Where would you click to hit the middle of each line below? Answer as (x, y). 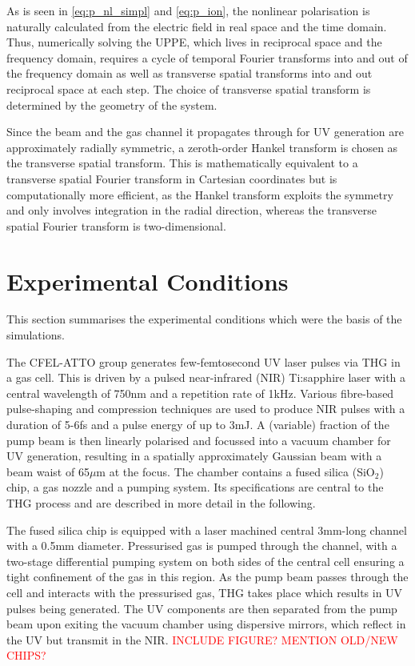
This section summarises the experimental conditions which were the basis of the (204, 319)
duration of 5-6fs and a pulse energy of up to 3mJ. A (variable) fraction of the (198, 424)
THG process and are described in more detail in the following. (161, 502)
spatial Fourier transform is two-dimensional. (116, 225)
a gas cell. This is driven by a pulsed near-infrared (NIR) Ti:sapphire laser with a (206, 377)
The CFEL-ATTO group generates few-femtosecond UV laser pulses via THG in (204, 361)
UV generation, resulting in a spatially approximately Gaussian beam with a (194, 456)
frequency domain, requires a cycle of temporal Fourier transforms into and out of (207, 57)
